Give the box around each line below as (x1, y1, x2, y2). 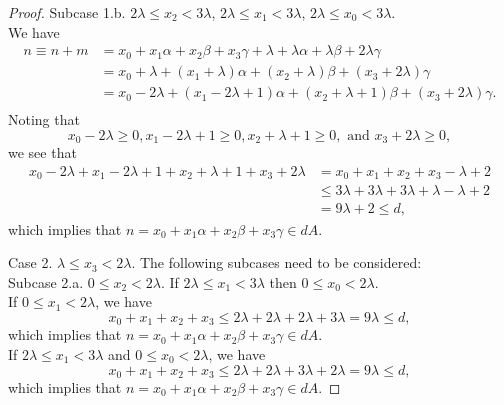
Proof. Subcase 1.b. (8, 2, 126, 22)
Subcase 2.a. (8, 271, 84, 292)
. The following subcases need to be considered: (131, 252, 422, 273)
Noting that (8, 109, 80, 130)
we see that (8, 142, 77, 163)
